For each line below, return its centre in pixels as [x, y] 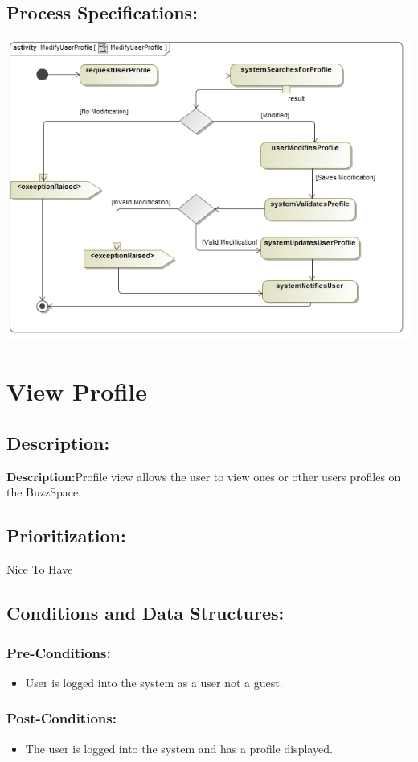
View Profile [77, 391]
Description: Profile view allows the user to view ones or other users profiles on [204, 476]
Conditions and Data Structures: [145, 613]
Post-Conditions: [61, 718]
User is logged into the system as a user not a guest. [154, 682]
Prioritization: [66, 535]
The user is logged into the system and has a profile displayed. [179, 748]
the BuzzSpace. [44, 492]
